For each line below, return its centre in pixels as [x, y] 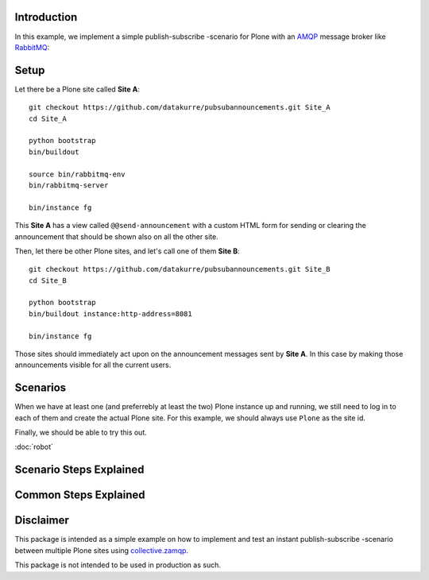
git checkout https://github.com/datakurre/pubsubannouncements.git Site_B [180, 269]
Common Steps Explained [80, 495]
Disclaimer [42, 520]
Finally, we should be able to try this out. [81, 432]
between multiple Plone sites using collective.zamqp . [102, 550]
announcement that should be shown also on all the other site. [116, 236]
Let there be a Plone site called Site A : [77, 89]
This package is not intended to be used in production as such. [118, 565]
